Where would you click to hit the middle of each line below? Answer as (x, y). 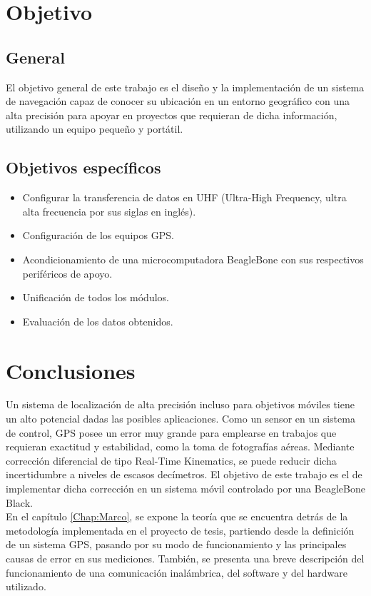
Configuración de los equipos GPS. (98, 235)
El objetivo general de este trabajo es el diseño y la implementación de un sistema (185, 87)
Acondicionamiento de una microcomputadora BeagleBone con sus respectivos (193, 259)
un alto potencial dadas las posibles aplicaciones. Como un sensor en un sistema (181, 419)
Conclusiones (71, 370)
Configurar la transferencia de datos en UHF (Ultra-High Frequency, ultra (184, 197)
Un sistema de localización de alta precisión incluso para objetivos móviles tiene (180, 404)
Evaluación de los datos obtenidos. (98, 321)
